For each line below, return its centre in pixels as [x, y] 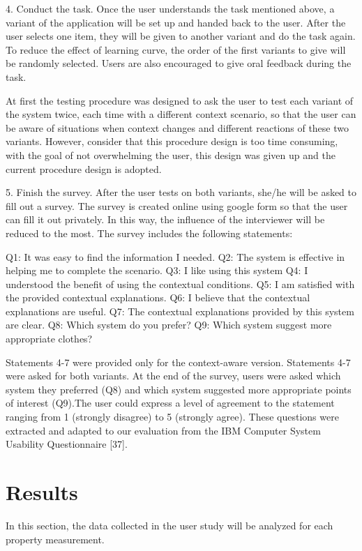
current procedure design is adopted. [84, 168]
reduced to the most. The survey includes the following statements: [149, 233]
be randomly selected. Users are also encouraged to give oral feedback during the [179, 63]
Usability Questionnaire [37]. [67, 444]
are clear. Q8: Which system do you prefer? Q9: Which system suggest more [169, 325]
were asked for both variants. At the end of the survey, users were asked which [173, 376]
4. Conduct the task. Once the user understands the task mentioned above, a [170, 8]
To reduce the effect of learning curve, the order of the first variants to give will [176, 49]
